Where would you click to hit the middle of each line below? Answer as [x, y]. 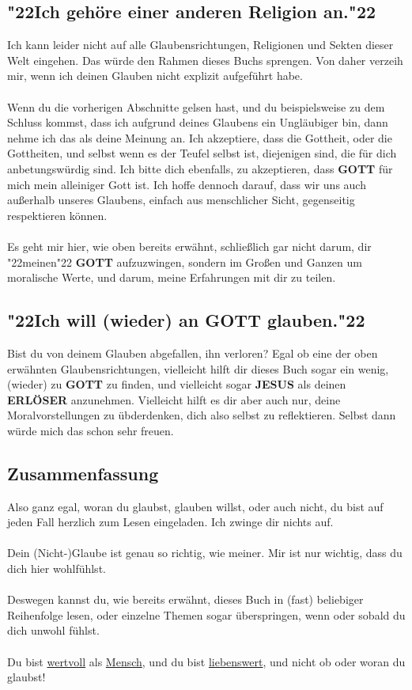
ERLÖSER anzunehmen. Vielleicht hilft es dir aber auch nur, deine [174, 399]
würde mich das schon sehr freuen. [91, 430]
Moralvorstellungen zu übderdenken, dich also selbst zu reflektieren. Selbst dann [202, 415]
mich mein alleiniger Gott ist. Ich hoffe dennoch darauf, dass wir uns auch [187, 184]
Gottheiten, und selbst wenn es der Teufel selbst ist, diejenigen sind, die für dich [202, 153]
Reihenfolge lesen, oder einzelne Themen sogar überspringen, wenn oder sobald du [206, 614]
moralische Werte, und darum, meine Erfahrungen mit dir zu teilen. [172, 277]
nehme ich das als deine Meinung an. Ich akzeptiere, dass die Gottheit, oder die [200, 137]
